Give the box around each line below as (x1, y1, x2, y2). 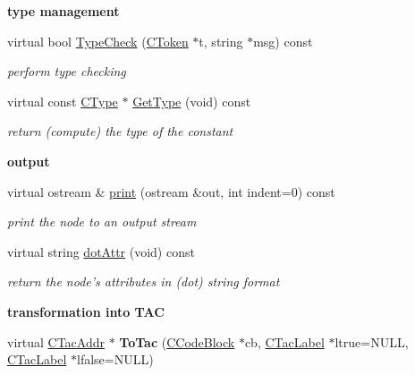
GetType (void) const (132, 91, 251, 110)
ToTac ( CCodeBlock (119, 332, 235, 351)
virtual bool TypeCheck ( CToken (7, 31, 189, 50)
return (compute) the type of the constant (7, 122, 233, 141)
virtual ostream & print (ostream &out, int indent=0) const (7, 182, 335, 200)
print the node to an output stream (7, 212, 197, 231)
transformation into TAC (7, 302, 165, 320)
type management (7, 2, 120, 20)
